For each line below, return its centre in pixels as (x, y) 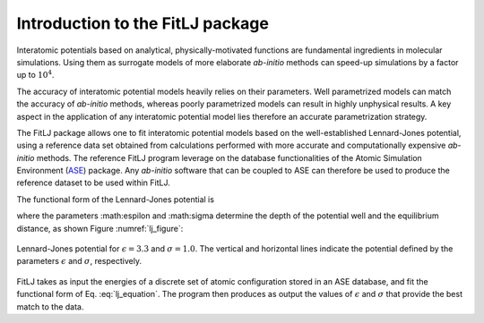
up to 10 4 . (35, 74)
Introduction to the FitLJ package (143, 23)
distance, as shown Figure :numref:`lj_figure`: (100, 228)
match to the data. (50, 306)
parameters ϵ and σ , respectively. (79, 261)
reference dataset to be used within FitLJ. (93, 183)
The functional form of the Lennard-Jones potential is (116, 199)
